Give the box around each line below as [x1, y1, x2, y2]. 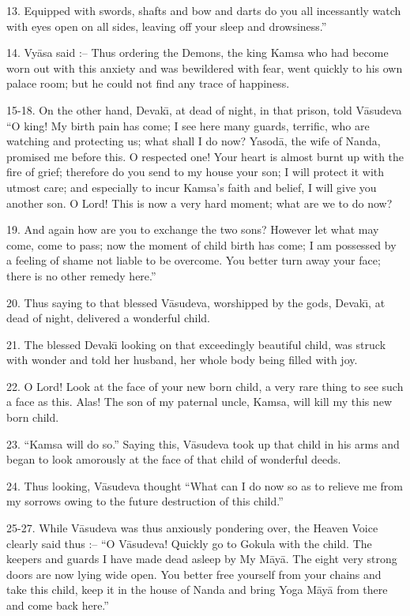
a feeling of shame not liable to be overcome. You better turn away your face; [6, 252, 381, 269]
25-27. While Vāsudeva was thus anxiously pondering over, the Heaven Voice [6, 520, 378, 536]
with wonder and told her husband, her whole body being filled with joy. [6, 351, 358, 368]
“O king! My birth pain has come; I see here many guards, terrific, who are [6, 117, 370, 133]
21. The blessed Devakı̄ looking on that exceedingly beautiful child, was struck [6, 336, 386, 352]
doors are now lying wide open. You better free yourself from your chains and [6, 565, 382, 582]
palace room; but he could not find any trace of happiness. [6, 75, 290, 92]
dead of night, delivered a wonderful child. [6, 310, 210, 326]
